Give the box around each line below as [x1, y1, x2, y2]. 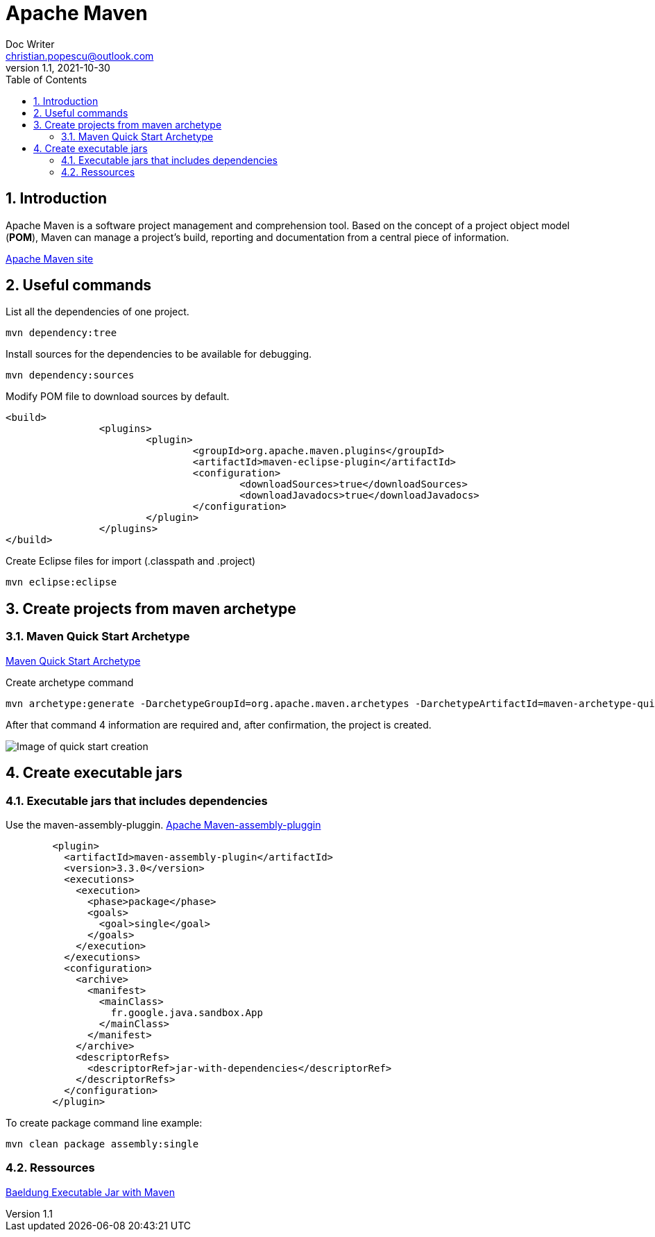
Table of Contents [6, 73, 87, 85]
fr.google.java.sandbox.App [110, 1006, 263, 1018]
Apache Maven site [6, 252, 94, 265]
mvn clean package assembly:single [6, 1138, 199, 1149]
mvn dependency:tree [6, 327, 117, 339]
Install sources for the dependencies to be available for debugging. [6, 348, 312, 360]
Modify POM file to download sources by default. [6, 390, 230, 403]
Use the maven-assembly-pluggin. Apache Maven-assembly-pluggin [6, 818, 321, 831]
